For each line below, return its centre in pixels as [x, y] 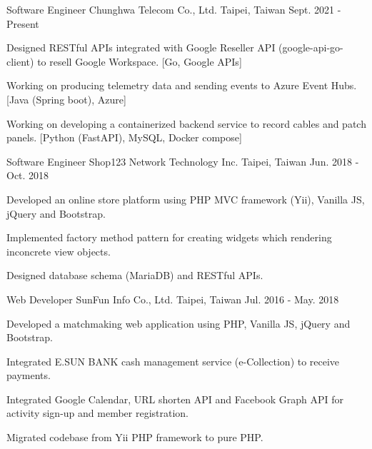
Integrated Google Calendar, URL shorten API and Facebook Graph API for [175, 399]
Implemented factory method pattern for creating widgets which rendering [169, 237]
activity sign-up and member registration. [98, 413]
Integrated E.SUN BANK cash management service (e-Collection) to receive [173, 361]
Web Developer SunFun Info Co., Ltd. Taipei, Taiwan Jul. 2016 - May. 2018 [173, 299]
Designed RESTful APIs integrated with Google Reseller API [141, 47]
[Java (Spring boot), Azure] [66, 99]
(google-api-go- [311, 47]
